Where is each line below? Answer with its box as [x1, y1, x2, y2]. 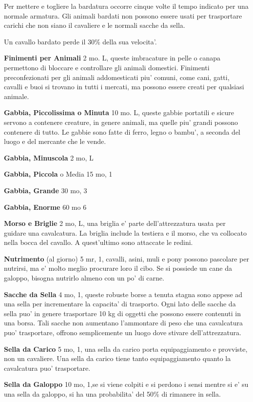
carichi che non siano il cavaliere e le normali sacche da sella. [4, 20, 185, 30]
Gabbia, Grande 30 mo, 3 [4, 185, 87, 195]
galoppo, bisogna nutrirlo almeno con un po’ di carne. [4, 273, 164, 283]
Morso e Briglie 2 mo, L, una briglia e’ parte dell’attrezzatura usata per [4, 218, 226, 228]
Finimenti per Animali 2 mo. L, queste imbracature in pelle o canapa [4, 53, 221, 63]
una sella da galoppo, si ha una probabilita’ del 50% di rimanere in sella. [4, 389, 221, 399]
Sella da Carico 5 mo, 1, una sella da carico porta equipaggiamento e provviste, [4, 343, 248, 354]
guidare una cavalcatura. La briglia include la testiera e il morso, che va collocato [4, 227, 247, 238]
